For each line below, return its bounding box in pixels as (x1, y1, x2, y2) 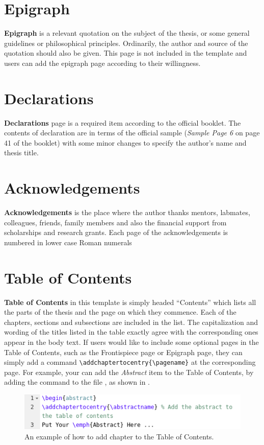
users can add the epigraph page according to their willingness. (4, 57, 201, 68)
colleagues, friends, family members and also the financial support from (4, 217, 227, 227)
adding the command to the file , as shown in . (4, 377, 150, 387)
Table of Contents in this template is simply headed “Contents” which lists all (4, 296, 256, 307)
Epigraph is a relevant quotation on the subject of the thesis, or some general (4, 28, 250, 38)
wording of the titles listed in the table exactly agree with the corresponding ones (4, 326, 258, 337)
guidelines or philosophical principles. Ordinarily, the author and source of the (4, 37, 248, 48)
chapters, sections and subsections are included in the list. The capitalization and (4, 316, 258, 327)
